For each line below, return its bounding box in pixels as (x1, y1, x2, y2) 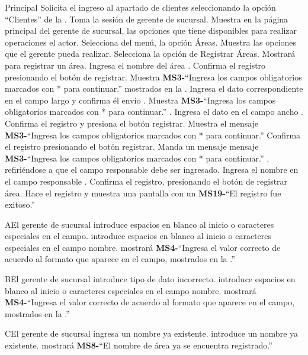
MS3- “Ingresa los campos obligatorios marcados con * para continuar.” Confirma (5, 128, 301, 141)
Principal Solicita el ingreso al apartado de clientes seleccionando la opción (5, 1, 276, 13)
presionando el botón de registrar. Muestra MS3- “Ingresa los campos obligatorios (5, 70, 302, 83)
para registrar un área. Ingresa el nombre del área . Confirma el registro (5, 59, 266, 71)
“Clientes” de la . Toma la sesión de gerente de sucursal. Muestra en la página (5, 12, 288, 25)
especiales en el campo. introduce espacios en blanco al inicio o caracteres (5, 230, 271, 242)
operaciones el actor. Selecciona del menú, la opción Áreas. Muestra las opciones (5, 35, 297, 48)
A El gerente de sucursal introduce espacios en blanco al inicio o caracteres (5, 218, 274, 230)
